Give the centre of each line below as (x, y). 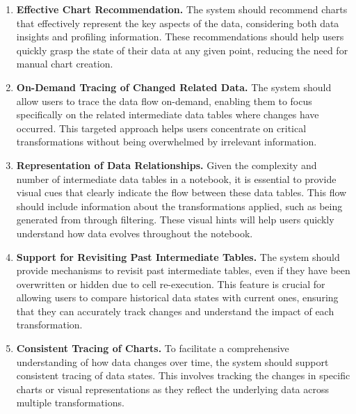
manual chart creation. (65, 64)
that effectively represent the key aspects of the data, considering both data (178, 23)
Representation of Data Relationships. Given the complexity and (167, 165)
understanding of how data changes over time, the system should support (172, 361)
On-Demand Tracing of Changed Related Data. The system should (174, 87)
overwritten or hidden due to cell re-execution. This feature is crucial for (171, 284)
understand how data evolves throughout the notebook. (135, 233)
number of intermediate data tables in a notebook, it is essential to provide (176, 178)
